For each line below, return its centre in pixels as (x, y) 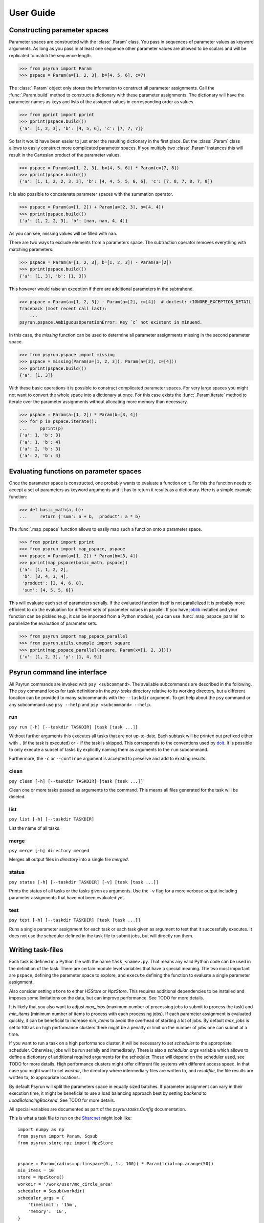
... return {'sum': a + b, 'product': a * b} (80, 516)
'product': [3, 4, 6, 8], (53, 583)
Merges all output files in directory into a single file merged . (69, 860)
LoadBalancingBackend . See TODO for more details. (62, 1100)
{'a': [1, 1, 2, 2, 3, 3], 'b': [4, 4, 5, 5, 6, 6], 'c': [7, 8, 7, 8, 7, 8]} (116, 181)
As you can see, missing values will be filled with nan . (63, 234)
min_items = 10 (36, 1171)
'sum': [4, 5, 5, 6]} (48, 590)
